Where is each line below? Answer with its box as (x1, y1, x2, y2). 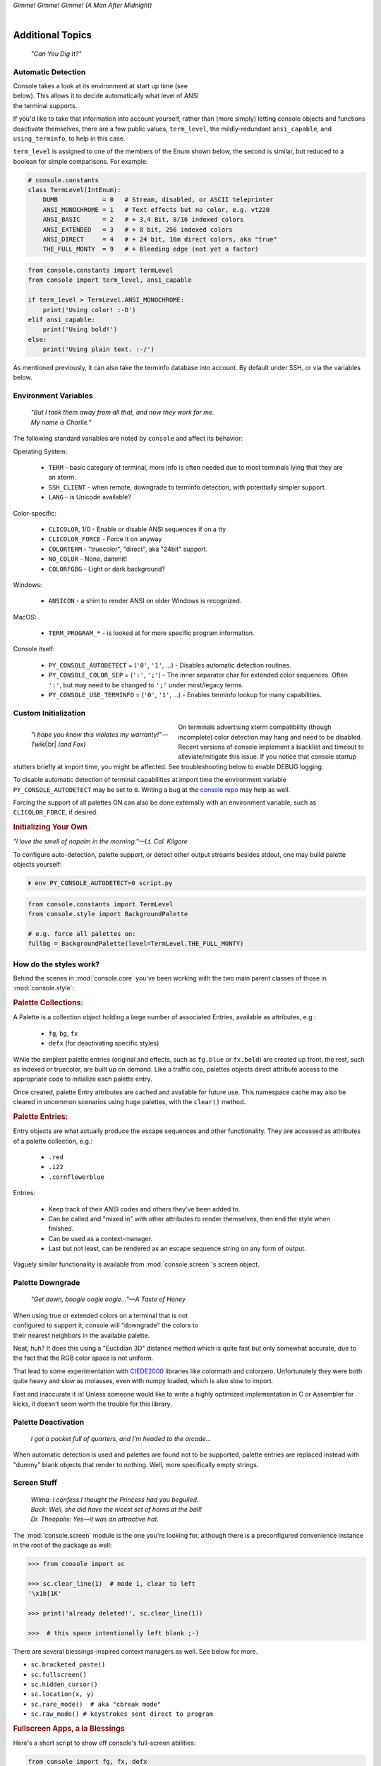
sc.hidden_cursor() (30, 1681, 98, 1688)
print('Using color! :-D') (42, 306, 137, 314)
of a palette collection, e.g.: (13, 1137, 93, 1145)
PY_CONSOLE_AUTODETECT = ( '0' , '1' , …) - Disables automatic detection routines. (48, 660, 291, 669)
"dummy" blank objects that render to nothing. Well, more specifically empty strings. (13, 1460, 259, 1469)
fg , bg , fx (48, 1029, 78, 1038)
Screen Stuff (13, 1478, 58, 1488)
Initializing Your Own (13, 822, 88, 832)
